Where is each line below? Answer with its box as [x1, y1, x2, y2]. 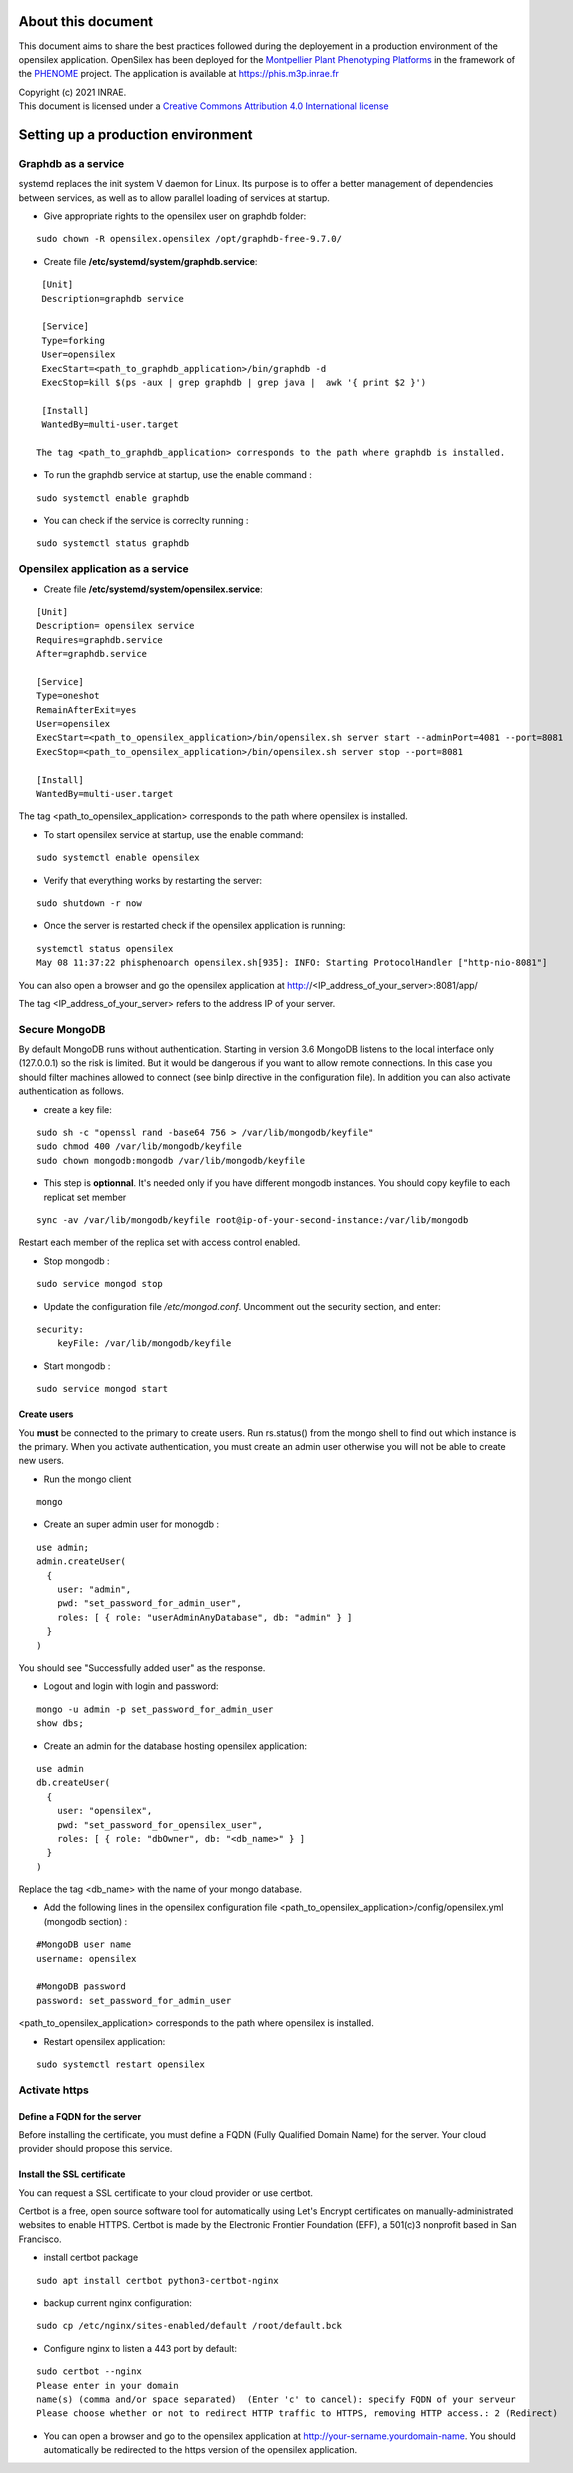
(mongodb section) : [43, 1915, 128, 1927]
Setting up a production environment [18, 126, 253, 143]
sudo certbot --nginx [36, 2366, 142, 2377]
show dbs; [36, 1718, 84, 1729]
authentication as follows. [18, 1085, 125, 1097]
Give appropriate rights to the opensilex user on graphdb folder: [43, 210, 307, 222]
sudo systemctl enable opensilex [36, 852, 200, 864]
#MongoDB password [36, 1981, 127, 1992]
